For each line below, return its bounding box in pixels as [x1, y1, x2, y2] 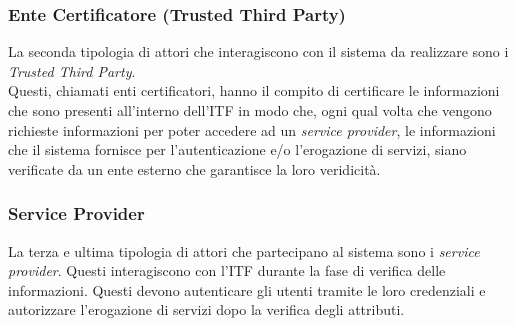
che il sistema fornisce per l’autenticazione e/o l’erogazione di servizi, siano [8, 139, 467, 160]
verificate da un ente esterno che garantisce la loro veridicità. [8, 158, 381, 179]
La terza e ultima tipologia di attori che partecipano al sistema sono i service [8, 240, 480, 261]
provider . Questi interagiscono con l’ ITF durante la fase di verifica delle [8, 260, 446, 281]
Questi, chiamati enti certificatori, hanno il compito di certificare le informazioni [8, 80, 500, 101]
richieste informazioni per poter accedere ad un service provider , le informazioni [8, 119, 496, 140]
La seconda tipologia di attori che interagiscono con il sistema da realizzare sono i [8, 41, 509, 62]
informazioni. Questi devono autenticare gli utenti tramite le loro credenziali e [8, 279, 486, 300]
